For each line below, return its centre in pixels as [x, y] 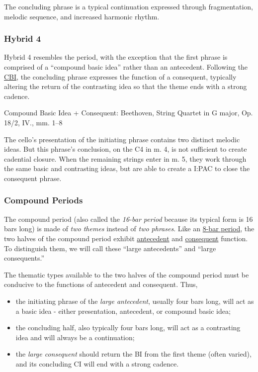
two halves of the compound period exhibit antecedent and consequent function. [126, 238]
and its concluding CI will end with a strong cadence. [97, 363]
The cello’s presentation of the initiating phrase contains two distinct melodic [122, 139]
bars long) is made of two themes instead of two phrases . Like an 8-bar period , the [129, 229]
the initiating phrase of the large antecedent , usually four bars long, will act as [135, 301]
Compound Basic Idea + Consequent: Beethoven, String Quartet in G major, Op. [129, 113]
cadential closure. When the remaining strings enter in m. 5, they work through [125, 158]
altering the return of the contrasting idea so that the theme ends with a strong [126, 86]
